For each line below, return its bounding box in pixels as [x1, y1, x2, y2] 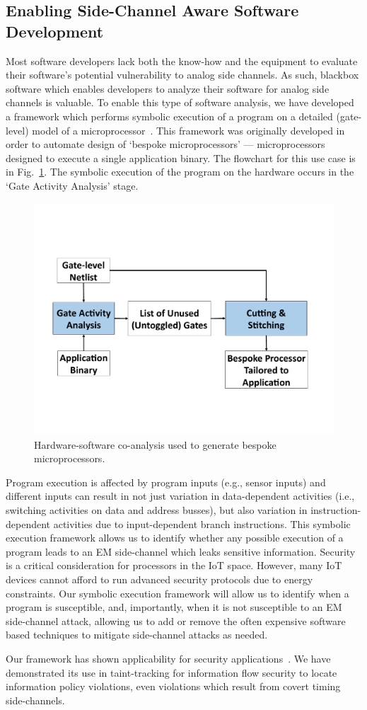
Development [6, 20, 104, 42]
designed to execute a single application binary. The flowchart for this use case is [6, 150, 356, 165]
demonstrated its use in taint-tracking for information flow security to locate [6, 665, 337, 680]
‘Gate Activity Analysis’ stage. [6, 178, 139, 193]
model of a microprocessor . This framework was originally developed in [32, 122, 345, 137]
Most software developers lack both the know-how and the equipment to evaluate [6, 53, 358, 68]
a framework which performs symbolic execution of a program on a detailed [6, 108, 333, 123]
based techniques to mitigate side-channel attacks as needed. [6, 627, 268, 642]
